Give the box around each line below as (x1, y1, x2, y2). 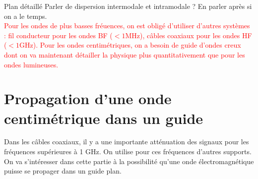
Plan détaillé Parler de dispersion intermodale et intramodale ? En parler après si (4, 1, 252, 11)
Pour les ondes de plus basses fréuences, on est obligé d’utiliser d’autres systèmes (4, 20, 250, 31)
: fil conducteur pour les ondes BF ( (4, 30, 113, 40)
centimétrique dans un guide (4, 108, 203, 128)
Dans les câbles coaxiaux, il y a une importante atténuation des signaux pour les (4, 136, 249, 147)
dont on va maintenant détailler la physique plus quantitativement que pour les (4, 49, 245, 60)
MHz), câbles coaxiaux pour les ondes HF (125, 30, 252, 40)
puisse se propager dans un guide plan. (4, 166, 122, 176)
